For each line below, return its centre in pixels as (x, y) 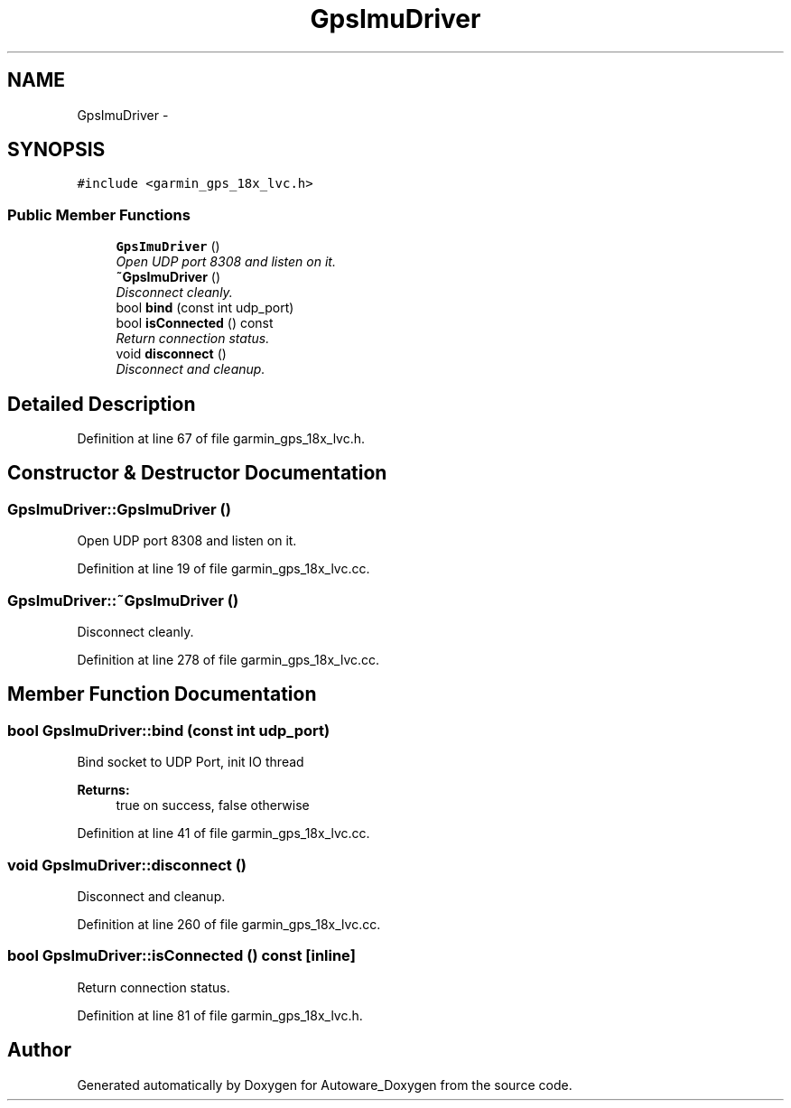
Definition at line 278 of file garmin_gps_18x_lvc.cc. (228, 660)
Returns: (103, 790)
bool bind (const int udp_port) (205, 308)
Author (39, 1050)
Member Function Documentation (162, 694)
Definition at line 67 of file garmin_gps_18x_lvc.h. (221, 439)
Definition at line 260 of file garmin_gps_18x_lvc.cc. (229, 924)
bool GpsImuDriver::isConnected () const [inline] (181, 956)
